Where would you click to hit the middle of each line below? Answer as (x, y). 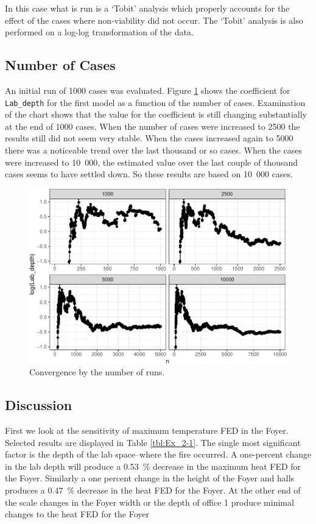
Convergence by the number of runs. (97, 372)
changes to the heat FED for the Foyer (77, 514)
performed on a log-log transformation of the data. (99, 32)
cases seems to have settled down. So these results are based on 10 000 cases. (149, 174)
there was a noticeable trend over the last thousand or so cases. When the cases (153, 150)
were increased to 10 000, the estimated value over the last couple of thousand (152, 162)
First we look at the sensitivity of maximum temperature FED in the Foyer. (147, 430)
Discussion (39, 405)
